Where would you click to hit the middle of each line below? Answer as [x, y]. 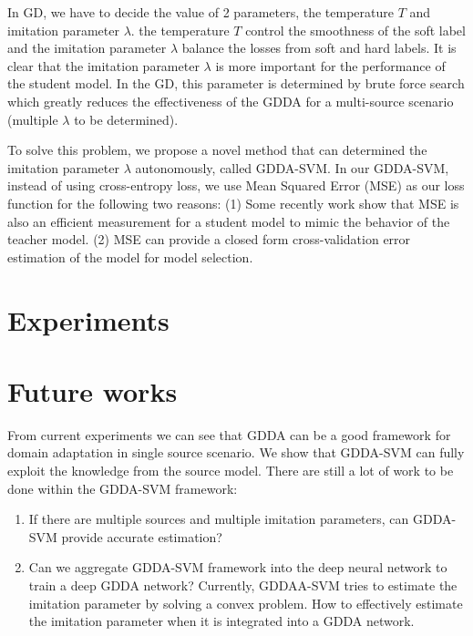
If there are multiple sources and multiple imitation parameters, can [219, 519]
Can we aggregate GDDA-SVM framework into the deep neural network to [238, 567]
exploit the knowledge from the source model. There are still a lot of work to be [231, 470]
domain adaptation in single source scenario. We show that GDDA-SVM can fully [236, 452]
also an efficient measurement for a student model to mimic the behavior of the [229, 221]
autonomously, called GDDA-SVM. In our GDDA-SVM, [292, 167]
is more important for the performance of [330, 65]
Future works [93, 390]
